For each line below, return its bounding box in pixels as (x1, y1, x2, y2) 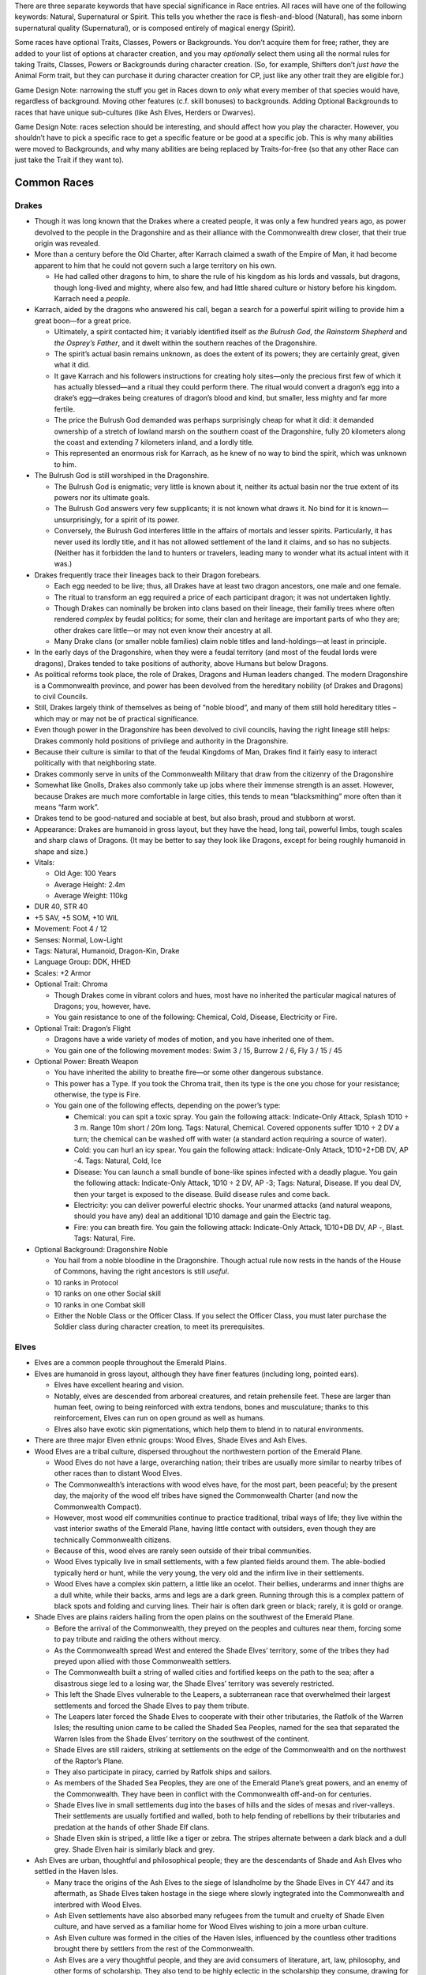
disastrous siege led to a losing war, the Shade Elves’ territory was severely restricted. (54, 1679, 334, 1688)
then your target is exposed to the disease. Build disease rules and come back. (73, 1189, 331, 1198)
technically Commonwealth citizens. (54, 1535, 172, 1544)
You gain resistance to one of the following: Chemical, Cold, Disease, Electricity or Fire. (54, 1012, 338, 1022)
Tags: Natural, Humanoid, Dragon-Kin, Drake (34, 946, 180, 956)
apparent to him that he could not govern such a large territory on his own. (34, 261, 277, 270)
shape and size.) (34, 846, 88, 856)
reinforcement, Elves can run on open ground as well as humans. (54, 1413, 266, 1423)
